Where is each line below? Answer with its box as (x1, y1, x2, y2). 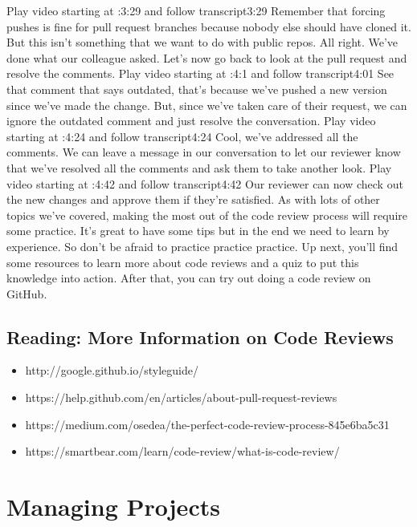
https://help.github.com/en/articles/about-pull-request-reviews (25, 389, 337, 406)
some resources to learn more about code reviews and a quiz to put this (6, 253, 359, 270)
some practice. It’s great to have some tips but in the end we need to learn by (6, 222, 390, 239)
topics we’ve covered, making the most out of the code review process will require (6, 206, 407, 223)
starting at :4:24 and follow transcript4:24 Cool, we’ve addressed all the (6, 128, 358, 144)
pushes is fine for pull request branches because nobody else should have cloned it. (6, 18, 411, 34)
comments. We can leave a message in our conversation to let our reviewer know (6, 144, 401, 160)
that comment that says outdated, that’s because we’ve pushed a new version (6, 80, 387, 97)
